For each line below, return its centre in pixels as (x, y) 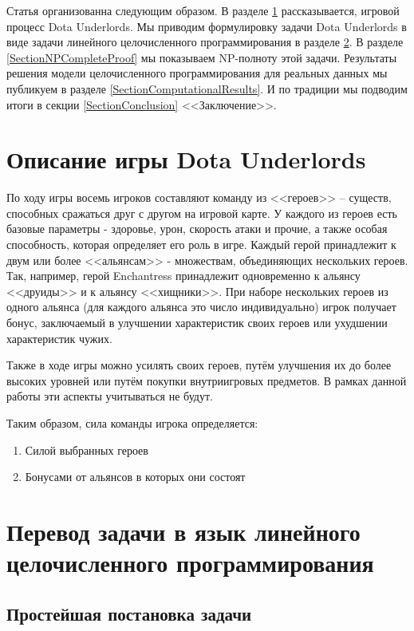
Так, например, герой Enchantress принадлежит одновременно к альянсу (183, 276)
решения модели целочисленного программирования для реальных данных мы (197, 73)
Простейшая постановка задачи (129, 613)
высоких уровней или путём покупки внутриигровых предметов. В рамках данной (207, 380)
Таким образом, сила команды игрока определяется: (132, 423)
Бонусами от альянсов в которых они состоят (135, 477)
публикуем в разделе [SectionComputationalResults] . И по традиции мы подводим (207, 88)
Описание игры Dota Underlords (186, 159)
